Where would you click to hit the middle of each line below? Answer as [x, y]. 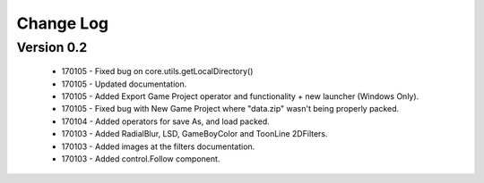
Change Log [63, 23]
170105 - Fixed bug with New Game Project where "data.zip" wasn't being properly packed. [230, 109]
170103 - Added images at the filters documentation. [158, 146]
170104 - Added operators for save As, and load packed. [166, 121]
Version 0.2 [52, 47]
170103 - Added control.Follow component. [141, 158]
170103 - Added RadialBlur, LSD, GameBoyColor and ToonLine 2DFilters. [194, 134]
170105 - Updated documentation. [124, 84]
